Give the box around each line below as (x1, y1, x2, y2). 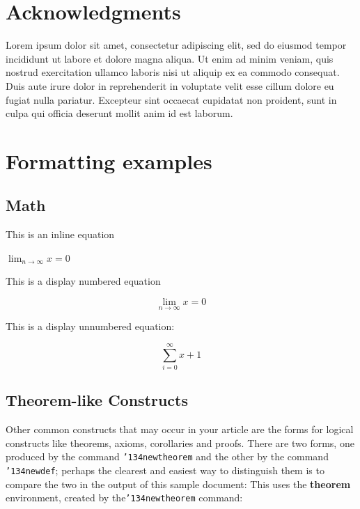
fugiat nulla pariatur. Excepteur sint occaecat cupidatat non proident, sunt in (6, 92, 337, 107)
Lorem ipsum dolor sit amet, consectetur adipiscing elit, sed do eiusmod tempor (6, 38, 347, 52)
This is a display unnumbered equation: (6, 319, 175, 334)
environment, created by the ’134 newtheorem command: (6, 490, 243, 505)
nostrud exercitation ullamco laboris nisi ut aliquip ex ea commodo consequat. (6, 65, 340, 79)
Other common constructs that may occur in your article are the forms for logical (6, 422, 354, 437)
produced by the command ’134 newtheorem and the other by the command (6, 449, 329, 464)
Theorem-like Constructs (6, 389, 189, 411)
